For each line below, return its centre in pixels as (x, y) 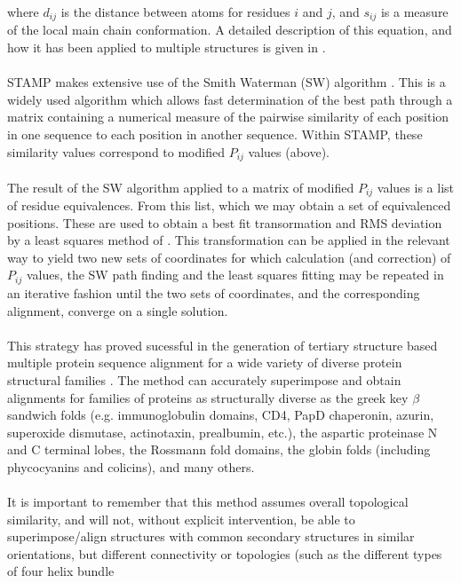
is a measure (414, 12)
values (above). (289, 151)
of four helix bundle (61, 571)
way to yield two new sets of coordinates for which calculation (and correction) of (229, 257)
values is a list (415, 187)
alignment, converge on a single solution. (118, 310)
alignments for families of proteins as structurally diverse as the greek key (208, 397)
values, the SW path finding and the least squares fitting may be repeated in (235, 275)
